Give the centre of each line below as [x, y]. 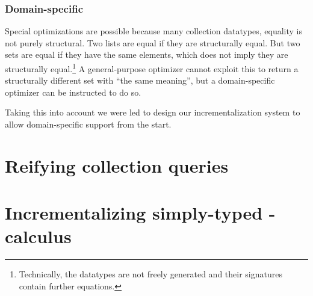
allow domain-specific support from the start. [88, 124]
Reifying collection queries [117, 165]
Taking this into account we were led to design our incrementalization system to [153, 112]
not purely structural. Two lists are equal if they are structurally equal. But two [153, 42]
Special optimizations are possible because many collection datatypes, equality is [153, 31]
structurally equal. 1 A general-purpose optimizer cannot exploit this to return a [152, 68]
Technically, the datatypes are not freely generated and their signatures [150, 274]
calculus [38, 236]
